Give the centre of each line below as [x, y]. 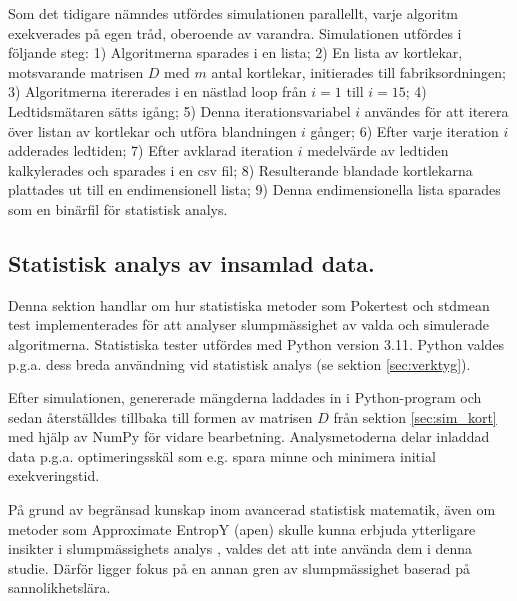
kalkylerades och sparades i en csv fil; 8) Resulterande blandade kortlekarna [240, 169]
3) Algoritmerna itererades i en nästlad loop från [157, 91]
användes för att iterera [436, 110]
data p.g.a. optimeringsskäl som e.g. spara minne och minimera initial [222, 455]
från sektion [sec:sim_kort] [415, 416]
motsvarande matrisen [76, 71]
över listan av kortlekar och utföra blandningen [152, 130]
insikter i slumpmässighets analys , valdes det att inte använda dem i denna [240, 548]
